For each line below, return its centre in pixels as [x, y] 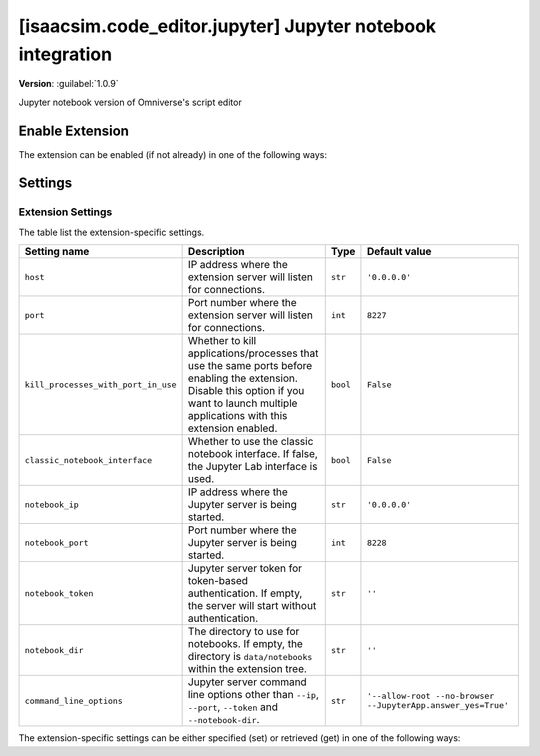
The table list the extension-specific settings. [111, 232]
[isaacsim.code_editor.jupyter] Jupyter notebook [227, 26]
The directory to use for [243, 632]
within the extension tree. [247, 669]
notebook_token [59, 593]
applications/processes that [253, 353]
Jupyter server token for [245, 568]
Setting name [57, 252]
